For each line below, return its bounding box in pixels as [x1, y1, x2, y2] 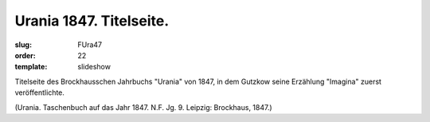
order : [14, 50, 36, 60]
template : [14, 62, 48, 72]
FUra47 [77, 40, 103, 49]
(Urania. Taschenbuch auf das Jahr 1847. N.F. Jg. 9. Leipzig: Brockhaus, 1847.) [14, 102, 272, 112]
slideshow [77, 62, 111, 72]
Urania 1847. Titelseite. [14, 12, 170, 30]
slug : [14, 40, 32, 49]
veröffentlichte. [14, 88, 65, 97]
